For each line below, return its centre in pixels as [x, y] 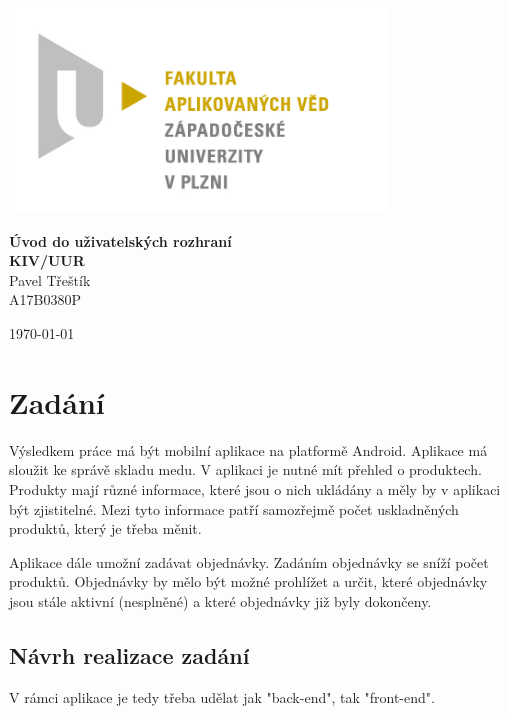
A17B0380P [45, 299]
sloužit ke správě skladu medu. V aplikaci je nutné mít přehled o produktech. [245, 469]
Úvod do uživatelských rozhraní [120, 240]
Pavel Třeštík [50, 279]
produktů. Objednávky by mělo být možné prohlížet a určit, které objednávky [248, 581]
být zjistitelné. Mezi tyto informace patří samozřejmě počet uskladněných [234, 508]
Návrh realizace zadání [129, 654]
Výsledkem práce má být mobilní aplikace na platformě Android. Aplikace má [248, 449]
